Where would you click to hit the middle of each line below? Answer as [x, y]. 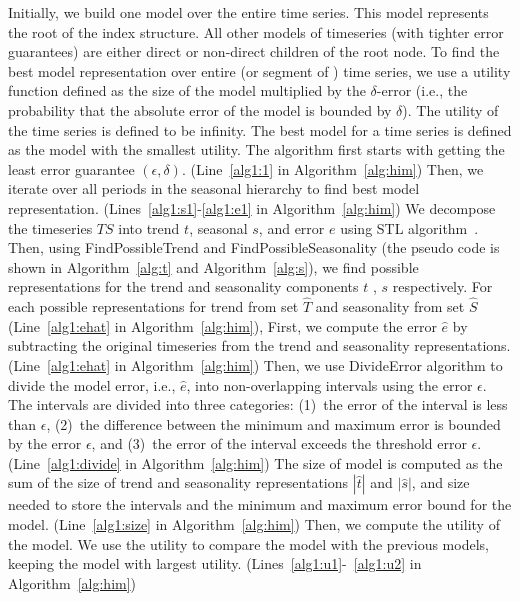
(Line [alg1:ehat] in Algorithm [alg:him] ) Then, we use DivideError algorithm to [255, 364]
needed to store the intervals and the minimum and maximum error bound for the [260, 504]
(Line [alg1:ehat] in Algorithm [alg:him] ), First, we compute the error [222, 325]
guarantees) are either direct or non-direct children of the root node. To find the [254, 51]
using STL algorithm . [409, 227]
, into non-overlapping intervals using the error [329, 384]
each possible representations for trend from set [153, 306]
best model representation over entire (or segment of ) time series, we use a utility [259, 70]
